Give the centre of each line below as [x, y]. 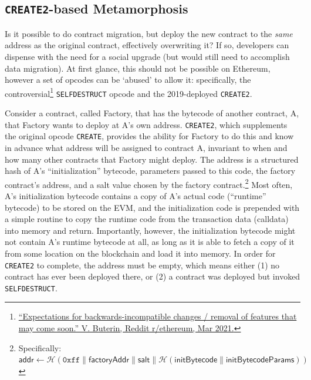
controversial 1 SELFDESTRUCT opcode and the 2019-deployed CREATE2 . [129, 92]
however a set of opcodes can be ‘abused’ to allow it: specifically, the [128, 80]
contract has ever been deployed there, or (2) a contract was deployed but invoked [153, 276]
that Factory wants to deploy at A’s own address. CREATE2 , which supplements [146, 124]
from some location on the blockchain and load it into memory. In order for [140, 253]
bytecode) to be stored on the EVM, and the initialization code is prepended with [152, 207]
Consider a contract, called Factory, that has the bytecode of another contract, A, [152, 113]
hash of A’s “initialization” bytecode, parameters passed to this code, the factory [150, 171]
